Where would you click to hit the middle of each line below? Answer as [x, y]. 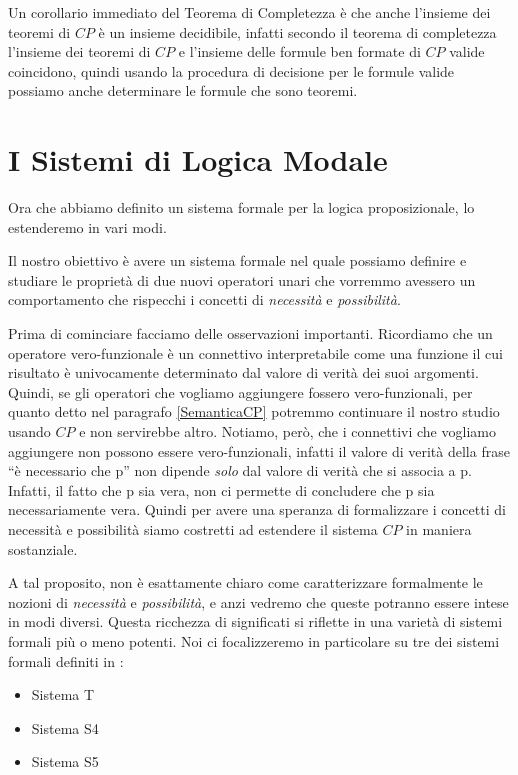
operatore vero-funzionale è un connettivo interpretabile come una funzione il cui [255, 352]
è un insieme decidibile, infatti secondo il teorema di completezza [297, 31]
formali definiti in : [66, 660]
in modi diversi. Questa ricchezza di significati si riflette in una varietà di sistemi [255, 621]
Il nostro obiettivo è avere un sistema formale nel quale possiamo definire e [237, 260]
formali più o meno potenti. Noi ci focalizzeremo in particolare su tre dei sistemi [254, 640]
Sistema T [63, 694]
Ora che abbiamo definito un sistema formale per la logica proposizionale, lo [241, 207]
